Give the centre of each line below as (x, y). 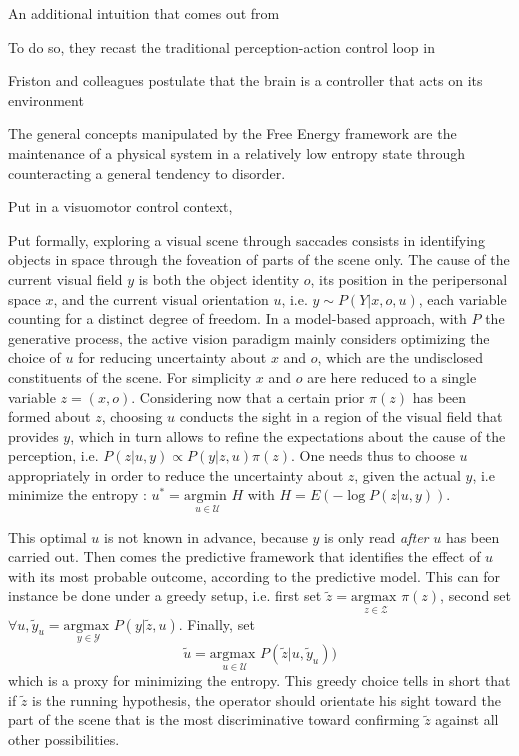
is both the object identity (219, 278)
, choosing (132, 416)
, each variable (462, 298)
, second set (476, 595)
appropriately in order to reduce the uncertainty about (176, 474)
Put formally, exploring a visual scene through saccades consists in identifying (246, 239)
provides (33, 435)
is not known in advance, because (205, 536)
